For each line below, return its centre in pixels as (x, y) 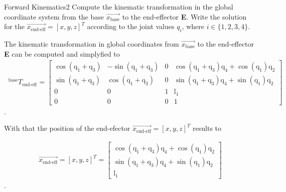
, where (193, 26)
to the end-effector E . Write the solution (184, 16)
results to (207, 128)
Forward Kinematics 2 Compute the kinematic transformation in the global (119, 7)
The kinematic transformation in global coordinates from (92, 43)
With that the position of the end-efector (67, 128)
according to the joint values (131, 26)
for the (14, 26)
